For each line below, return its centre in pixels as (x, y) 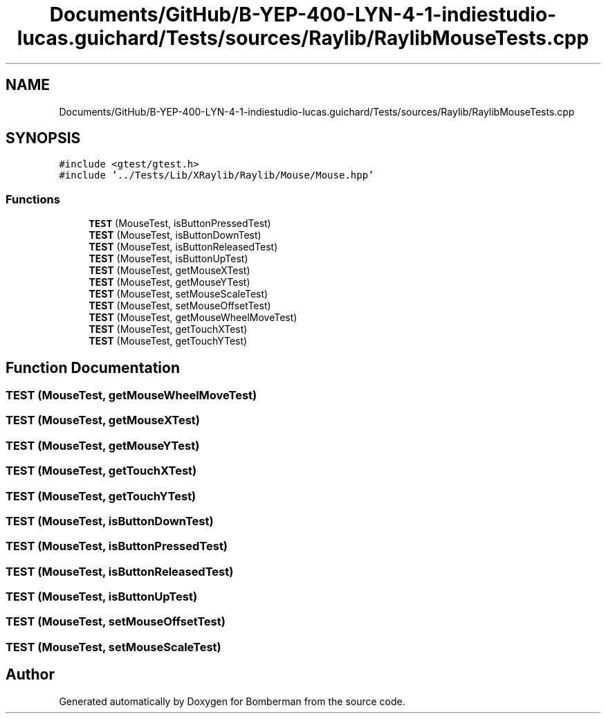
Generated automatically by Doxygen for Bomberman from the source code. (232, 701)
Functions (33, 199)
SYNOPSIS (43, 138)
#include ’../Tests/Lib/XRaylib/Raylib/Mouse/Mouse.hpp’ (217, 175)
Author (30, 675)
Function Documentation (93, 367)
